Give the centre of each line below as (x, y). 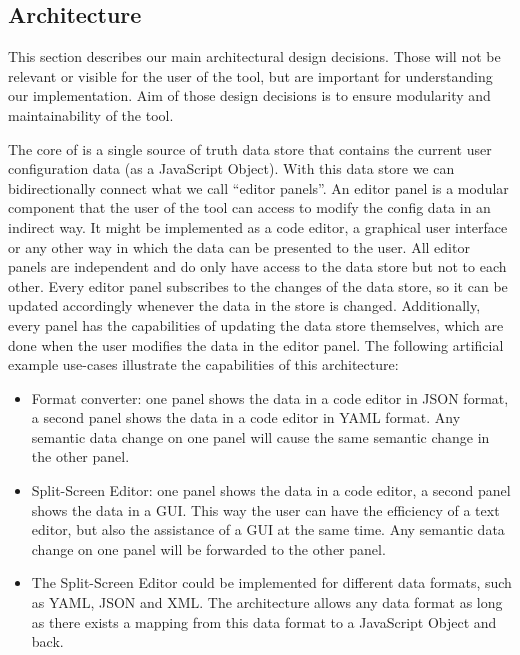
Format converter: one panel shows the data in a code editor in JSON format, (270, 397)
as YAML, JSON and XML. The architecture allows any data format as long (267, 602)
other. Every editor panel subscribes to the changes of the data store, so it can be (258, 285)
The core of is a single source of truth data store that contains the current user (250, 148)
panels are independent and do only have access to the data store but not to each (257, 266)
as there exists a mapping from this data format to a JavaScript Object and (264, 621)
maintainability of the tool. (91, 114)
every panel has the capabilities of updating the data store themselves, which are (256, 324)
